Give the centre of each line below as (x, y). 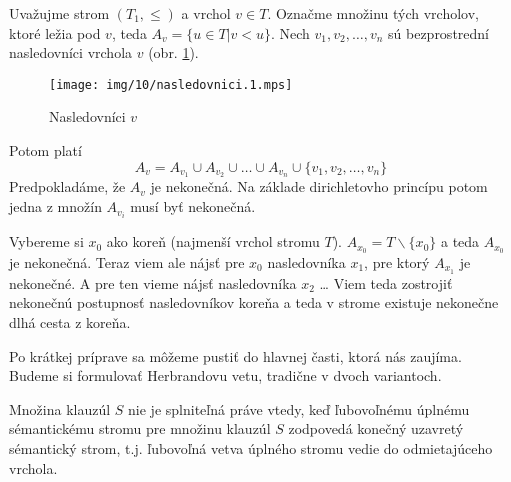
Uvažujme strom (59, 13)
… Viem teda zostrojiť (386, 282)
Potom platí (45, 150)
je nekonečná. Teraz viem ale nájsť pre (127, 262)
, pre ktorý (397, 262)
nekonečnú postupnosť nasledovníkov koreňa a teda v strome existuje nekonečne (254, 302)
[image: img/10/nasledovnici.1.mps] (171, 84)
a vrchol (206, 13)
